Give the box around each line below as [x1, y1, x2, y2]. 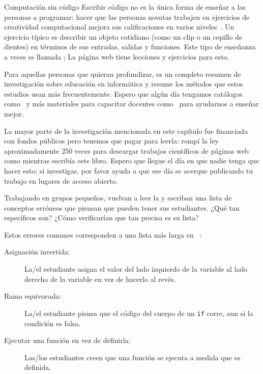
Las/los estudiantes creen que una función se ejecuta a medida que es [24, 352, 241, 362]
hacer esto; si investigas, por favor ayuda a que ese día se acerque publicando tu [4, 165, 253, 176]
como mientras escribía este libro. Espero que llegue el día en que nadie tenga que [4, 155, 259, 166]
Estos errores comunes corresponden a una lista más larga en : [4, 229, 202, 240]
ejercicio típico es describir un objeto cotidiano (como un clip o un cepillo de [4, 31, 243, 42]
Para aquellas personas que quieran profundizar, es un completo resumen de [4, 68, 241, 79]
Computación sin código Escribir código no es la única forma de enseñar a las [4, 2, 246, 12]
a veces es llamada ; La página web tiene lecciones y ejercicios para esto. [4, 51, 229, 62]
